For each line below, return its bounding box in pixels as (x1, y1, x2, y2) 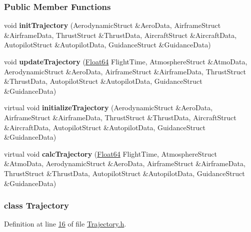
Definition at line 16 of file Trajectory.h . (4, 219, 126, 229)
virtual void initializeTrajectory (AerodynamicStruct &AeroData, (4, 102, 213, 113)
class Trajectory (4, 199, 69, 212)
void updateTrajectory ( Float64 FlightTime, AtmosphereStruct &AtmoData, (4, 56, 247, 66)
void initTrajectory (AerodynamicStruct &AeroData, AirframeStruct (4, 20, 221, 30)
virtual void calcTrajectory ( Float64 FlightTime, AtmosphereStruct (4, 148, 217, 159)
